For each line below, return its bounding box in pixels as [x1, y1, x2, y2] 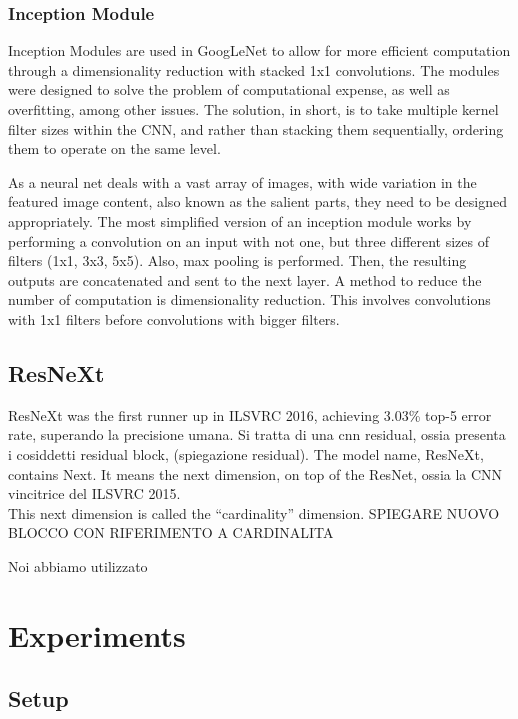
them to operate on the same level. [8, 138, 221, 159]
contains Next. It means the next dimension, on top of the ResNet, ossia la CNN [8, 463, 503, 484]
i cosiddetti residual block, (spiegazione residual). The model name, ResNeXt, [8, 443, 484, 464]
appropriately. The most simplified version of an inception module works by [8, 210, 472, 231]
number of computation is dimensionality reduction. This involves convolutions [8, 289, 491, 310]
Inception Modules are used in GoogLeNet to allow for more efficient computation [8, 40, 511, 61]
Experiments [8, 614, 186, 655]
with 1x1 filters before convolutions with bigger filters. [8, 308, 340, 329]
